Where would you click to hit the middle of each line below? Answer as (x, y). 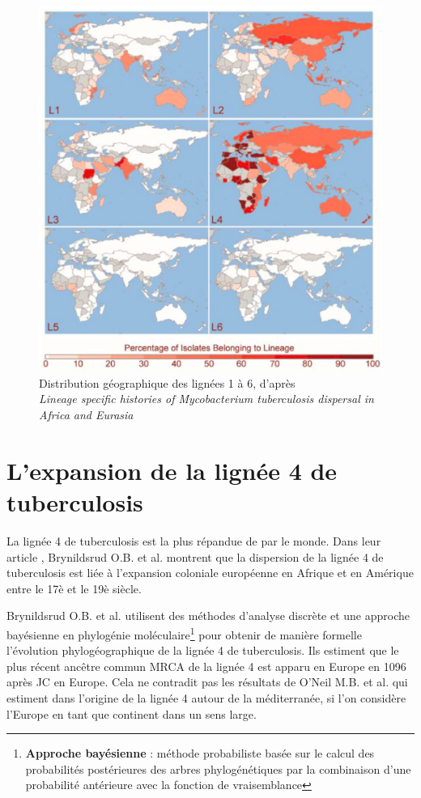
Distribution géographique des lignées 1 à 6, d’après (167, 382)
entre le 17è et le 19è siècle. (74, 588)
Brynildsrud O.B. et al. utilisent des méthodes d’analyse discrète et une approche (208, 615)
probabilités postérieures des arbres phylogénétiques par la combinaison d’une (218, 768)
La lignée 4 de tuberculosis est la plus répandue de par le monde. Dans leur (194, 540)
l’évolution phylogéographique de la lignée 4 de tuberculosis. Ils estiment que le (203, 650)
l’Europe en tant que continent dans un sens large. (132, 713)
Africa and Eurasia (86, 415)
